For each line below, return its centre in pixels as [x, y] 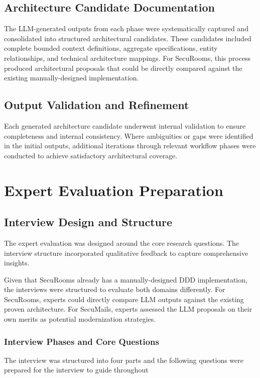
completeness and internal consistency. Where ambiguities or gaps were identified [129, 135]
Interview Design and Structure [88, 222]
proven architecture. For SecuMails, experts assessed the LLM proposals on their [128, 309]
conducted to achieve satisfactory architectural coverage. [91, 155]
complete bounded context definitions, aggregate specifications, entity [111, 48]
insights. [17, 263]
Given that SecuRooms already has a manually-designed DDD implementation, [126, 279]
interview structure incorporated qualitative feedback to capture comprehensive [126, 253]
